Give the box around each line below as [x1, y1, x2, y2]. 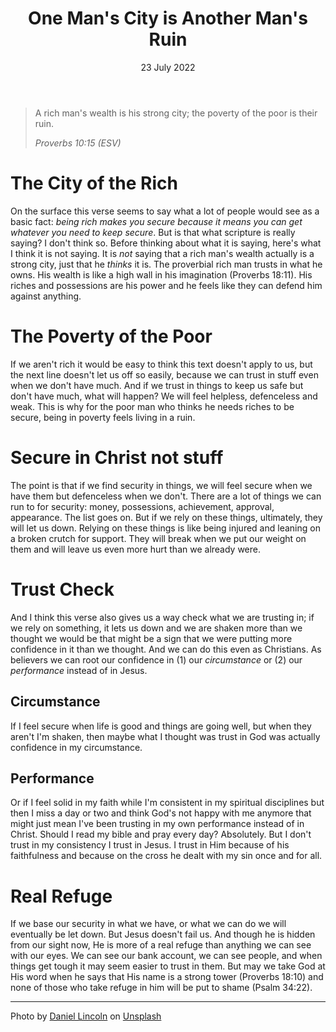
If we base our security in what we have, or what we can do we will [10, 918, 287, 930]
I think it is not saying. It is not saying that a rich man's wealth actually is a [10, 247, 315, 259]
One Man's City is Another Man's [28, 7, 308, 30]
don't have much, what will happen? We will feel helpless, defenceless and [10, 390, 318, 402]
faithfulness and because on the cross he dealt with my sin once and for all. [10, 850, 323, 862]
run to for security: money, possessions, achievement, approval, [10, 500, 275, 512]
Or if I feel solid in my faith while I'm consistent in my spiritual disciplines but [10, 797, 325, 809]
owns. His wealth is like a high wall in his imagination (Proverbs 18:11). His [10, 268, 313, 281]
